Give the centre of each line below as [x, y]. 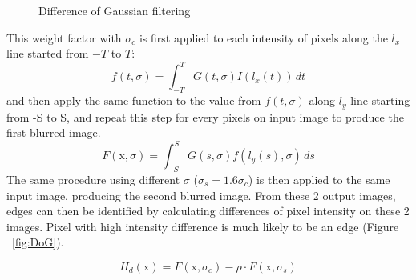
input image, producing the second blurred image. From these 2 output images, [201, 195]
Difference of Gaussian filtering [115, 10]
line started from [48, 53]
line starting [380, 100]
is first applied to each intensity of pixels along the [263, 37]
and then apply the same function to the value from [134, 100]
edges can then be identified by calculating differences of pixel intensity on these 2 [208, 211]
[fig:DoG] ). [38, 242]
